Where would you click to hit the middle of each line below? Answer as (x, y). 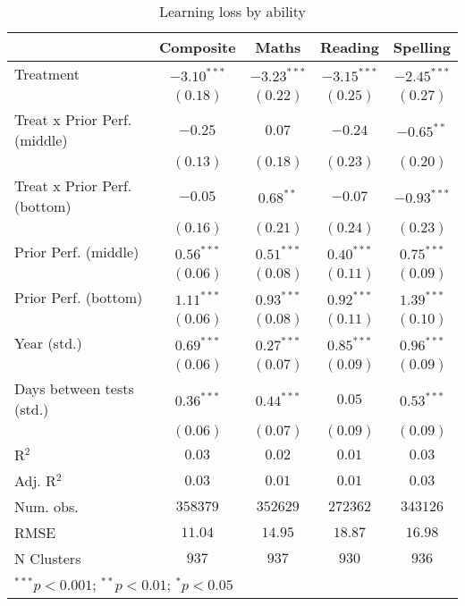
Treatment (47, 74)
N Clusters (48, 558)
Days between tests (74, 388)
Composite (197, 47)
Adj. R (35, 480)
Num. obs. (46, 506)
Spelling (422, 47)
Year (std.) (48, 343)
